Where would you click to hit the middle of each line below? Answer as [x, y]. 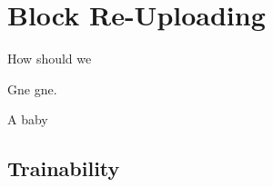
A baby [28, 119]
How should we [50, 59]
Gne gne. [32, 89]
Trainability [64, 168]
